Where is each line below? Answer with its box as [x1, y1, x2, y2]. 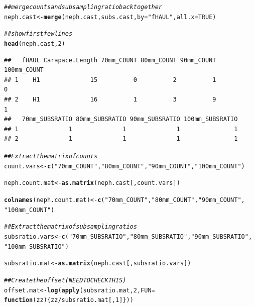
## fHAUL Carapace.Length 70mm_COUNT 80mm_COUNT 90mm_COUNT [4, 56, 216, 64]
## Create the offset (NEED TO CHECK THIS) [4, 276, 126, 284]
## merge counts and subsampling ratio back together [4, 4, 163, 11]
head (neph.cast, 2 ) [4, 40, 65, 47]
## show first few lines [4, 30, 73, 38]
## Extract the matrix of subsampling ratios [4, 223, 137, 231]
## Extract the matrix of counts [4, 152, 98, 160]
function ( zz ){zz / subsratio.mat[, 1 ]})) [4, 296, 134, 304]
